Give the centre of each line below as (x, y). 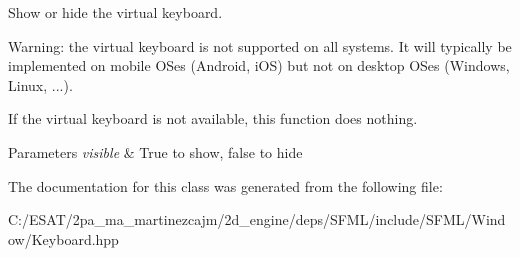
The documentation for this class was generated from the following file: (225, 185)
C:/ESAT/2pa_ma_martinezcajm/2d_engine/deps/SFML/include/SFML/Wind (257, 219)
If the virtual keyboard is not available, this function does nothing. (213, 118)
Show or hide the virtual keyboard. (115, 12)
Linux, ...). (40, 84)
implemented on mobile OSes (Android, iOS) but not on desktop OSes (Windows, (259, 65)
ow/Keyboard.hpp (63, 238)
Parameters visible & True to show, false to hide (155, 151)
